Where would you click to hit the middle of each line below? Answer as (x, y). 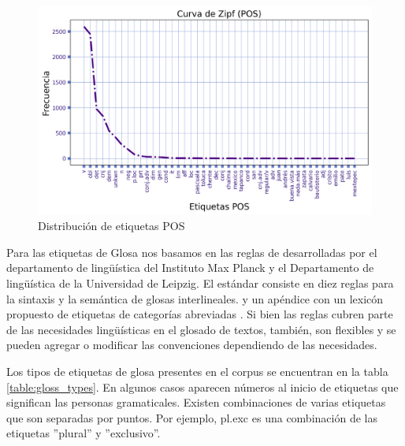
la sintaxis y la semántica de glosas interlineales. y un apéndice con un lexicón (195, 298)
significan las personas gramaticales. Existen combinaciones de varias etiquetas (196, 402)
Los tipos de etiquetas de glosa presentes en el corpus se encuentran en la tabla (197, 371)
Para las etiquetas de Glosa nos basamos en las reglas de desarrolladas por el (192, 252)
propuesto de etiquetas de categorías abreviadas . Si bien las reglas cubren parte (200, 314)
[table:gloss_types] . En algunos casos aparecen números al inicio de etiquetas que (202, 387)
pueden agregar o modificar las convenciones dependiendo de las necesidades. (192, 345)
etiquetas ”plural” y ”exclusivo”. (84, 433)
